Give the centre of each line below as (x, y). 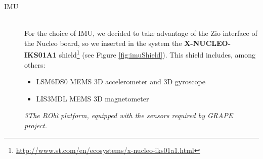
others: (35, 64)
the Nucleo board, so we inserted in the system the (103, 43)
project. (36, 125)
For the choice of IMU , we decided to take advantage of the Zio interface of (141, 33)
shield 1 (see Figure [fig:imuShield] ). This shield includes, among (157, 54)
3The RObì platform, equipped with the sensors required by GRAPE (129, 115)
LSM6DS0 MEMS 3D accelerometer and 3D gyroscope (121, 82)
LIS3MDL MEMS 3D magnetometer (93, 98)
